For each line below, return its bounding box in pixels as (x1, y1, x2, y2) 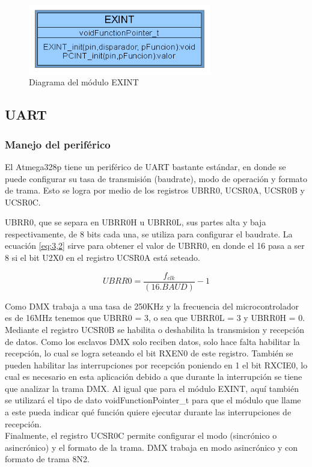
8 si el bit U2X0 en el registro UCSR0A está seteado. (5, 251, 200, 264)
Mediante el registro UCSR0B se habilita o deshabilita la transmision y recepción (5, 323, 304, 335)
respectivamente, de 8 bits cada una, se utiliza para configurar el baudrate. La (5, 227, 293, 240)
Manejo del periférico (5, 136, 111, 151)
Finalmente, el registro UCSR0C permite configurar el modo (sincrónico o (5, 429, 277, 442)
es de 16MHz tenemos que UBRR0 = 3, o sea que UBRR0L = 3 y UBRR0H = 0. (5, 311, 305, 324)
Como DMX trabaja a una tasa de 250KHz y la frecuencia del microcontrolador (5, 299, 299, 312)
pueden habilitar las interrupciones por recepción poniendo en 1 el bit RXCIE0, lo (5, 358, 308, 371)
